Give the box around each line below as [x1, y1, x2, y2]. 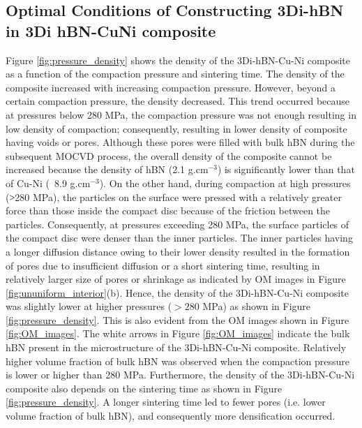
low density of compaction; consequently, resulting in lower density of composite [6, 121, 347, 135]
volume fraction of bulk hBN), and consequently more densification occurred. [6, 408, 335, 423]
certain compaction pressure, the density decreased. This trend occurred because [6, 94, 350, 108]
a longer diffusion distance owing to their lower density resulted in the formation [6, 244, 350, 258]
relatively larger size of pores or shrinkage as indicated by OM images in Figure [6, 272, 346, 286]
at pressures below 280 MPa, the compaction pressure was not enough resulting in [6, 107, 356, 121]
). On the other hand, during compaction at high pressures [99, 175, 351, 190]
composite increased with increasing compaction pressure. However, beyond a [6, 80, 336, 94]
